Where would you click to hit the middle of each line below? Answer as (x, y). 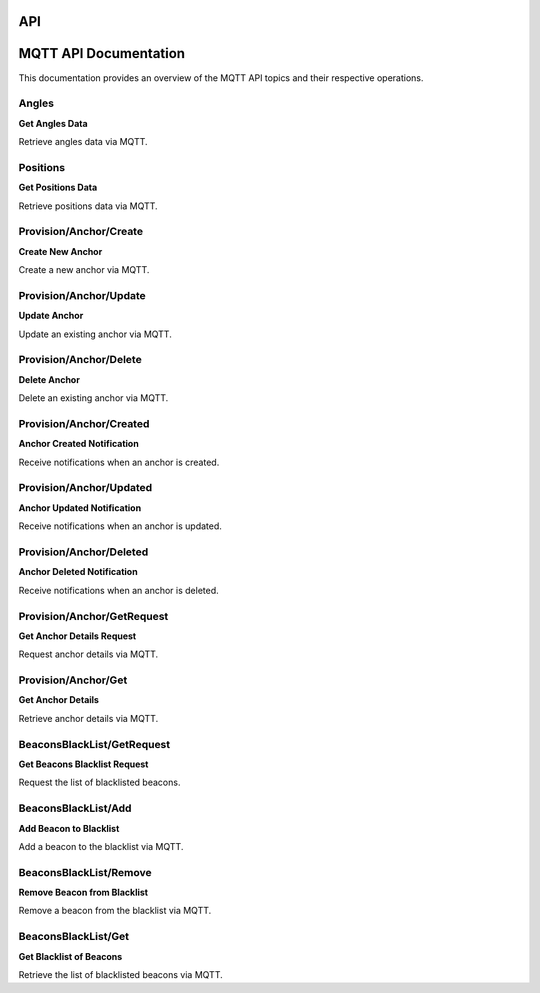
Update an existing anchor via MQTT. (95, 334)
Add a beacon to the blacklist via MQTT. (101, 846)
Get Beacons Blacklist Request (83, 764)
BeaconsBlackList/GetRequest (94, 744)
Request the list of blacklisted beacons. (99, 782)
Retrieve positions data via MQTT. (88, 206)
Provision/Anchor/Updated (85, 488)
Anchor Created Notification (78, 444)
